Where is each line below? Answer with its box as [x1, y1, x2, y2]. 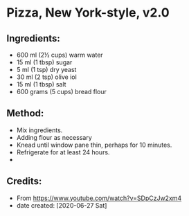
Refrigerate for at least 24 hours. [16, 147, 110, 156]
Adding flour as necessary [16, 133, 93, 141]
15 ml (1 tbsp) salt [16, 80, 66, 88]
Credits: [6, 175, 42, 188]
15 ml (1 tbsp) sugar [16, 58, 73, 66]
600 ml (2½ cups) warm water [16, 51, 103, 59]
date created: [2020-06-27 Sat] [16, 201, 107, 209]
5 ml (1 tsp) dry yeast [16, 66, 77, 73]
